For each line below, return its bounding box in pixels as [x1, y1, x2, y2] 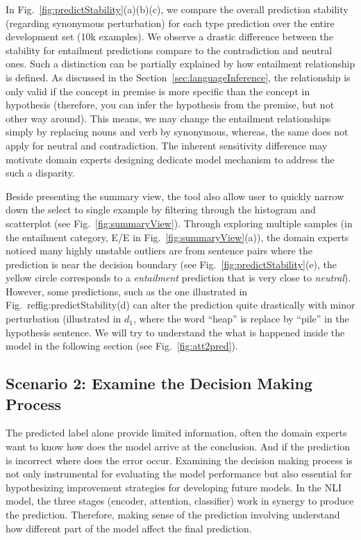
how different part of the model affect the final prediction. [6, 521, 252, 535]
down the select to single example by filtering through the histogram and [6, 202, 316, 217]
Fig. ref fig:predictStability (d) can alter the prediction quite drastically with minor [6, 297, 355, 312]
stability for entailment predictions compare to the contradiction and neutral [6, 42, 333, 57]
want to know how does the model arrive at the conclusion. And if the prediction [6, 439, 351, 454]
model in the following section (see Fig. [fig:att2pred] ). [6, 338, 238, 353]
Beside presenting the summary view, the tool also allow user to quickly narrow [6, 188, 344, 203]
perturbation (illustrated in [6, 311, 121, 326]
